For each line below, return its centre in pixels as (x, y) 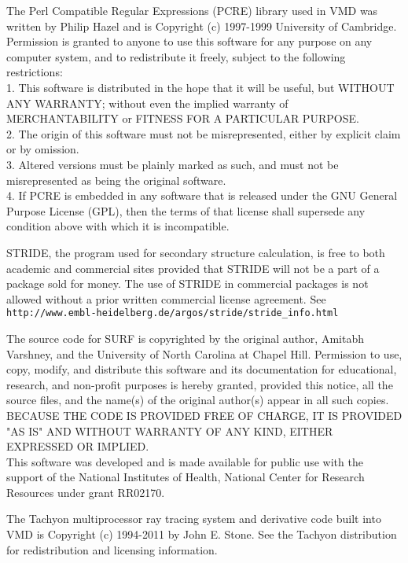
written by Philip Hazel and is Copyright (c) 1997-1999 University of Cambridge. (202, 26)
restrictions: (35, 72)
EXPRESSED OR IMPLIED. (78, 446)
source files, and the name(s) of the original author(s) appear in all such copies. (198, 400)
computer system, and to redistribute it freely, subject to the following (176, 56)
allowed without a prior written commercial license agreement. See (166, 298)
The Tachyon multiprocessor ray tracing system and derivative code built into (194, 519)
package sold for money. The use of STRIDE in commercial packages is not (187, 283)
